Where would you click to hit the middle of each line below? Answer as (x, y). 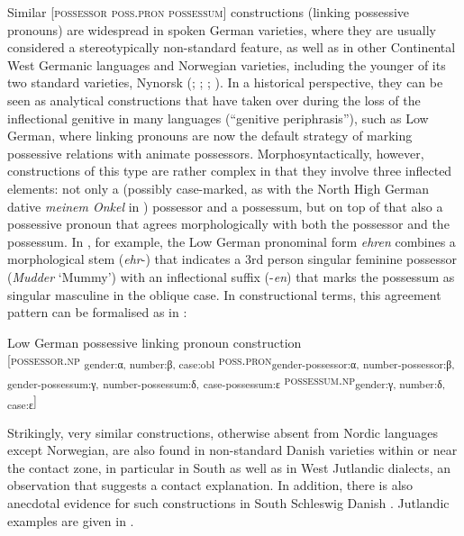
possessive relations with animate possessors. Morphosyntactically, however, (216, 153)
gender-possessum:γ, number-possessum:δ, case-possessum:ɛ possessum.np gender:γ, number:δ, (226, 381)
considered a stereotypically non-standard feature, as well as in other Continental (232, 47)
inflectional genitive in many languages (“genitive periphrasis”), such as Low (218, 118)
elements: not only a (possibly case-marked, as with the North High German (218, 188)
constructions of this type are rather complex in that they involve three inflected (230, 171)
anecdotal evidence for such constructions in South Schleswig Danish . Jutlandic (228, 503)
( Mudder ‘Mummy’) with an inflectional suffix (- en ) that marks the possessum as (231, 276)
